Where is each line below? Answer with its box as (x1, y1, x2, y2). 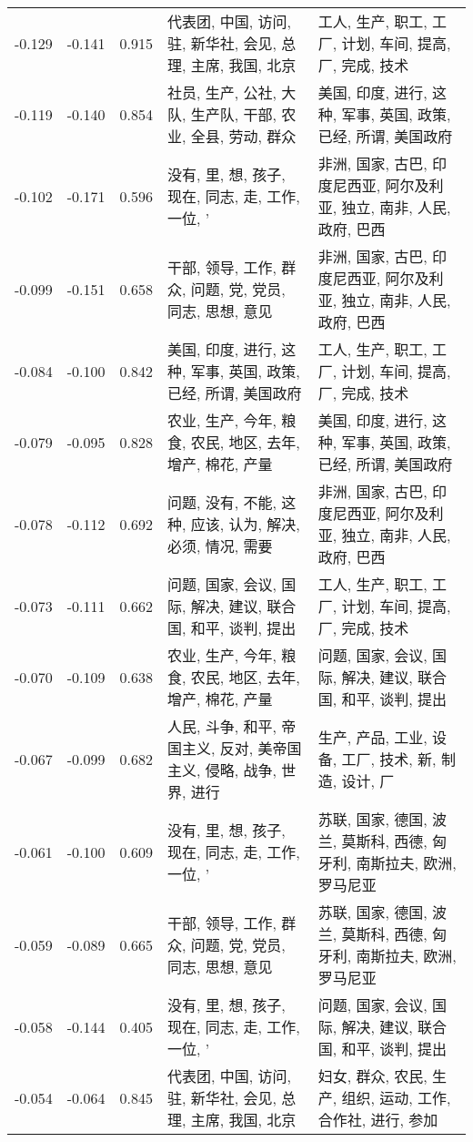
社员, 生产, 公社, (167, 82, 277, 103)
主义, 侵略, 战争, (167, 760, 277, 780)
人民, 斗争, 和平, (167, 716, 277, 737)
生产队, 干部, (190, 104, 277, 125)
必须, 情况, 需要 (167, 535, 273, 556)
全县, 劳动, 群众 (190, 126, 297, 147)
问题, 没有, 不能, (167, 492, 277, 513)
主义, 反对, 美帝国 (182, 738, 302, 759)
